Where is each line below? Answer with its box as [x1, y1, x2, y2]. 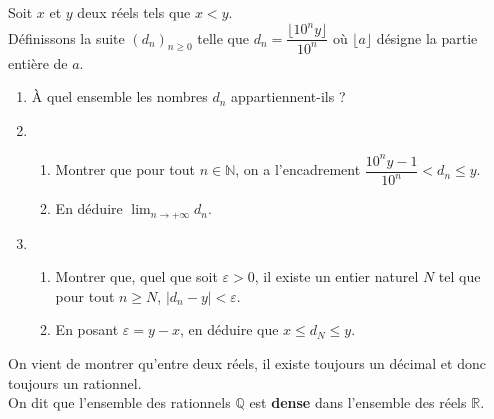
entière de [8, 52, 68, 73]
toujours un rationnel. [8, 372, 142, 393]
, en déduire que [179, 319, 279, 340]
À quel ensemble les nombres [31, 86, 208, 107]
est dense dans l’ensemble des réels [249, 392, 467, 413]
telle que [197, 27, 249, 48]
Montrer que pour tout [55, 159, 195, 180]
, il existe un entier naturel [254, 266, 419, 287]
